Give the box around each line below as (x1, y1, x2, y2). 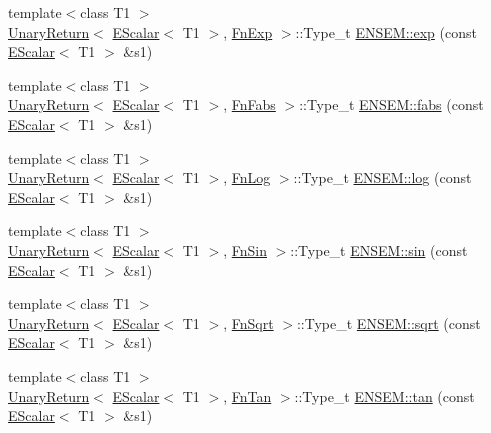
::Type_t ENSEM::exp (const (295, 21, 477, 42)
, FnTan (223, 385, 272, 406)
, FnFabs (223, 94, 276, 115)
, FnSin (223, 239, 267, 260)
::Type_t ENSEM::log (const (293, 167, 472, 188)
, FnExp (223, 21, 273, 42)
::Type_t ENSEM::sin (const (290, 239, 468, 260)
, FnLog (223, 167, 271, 188)
